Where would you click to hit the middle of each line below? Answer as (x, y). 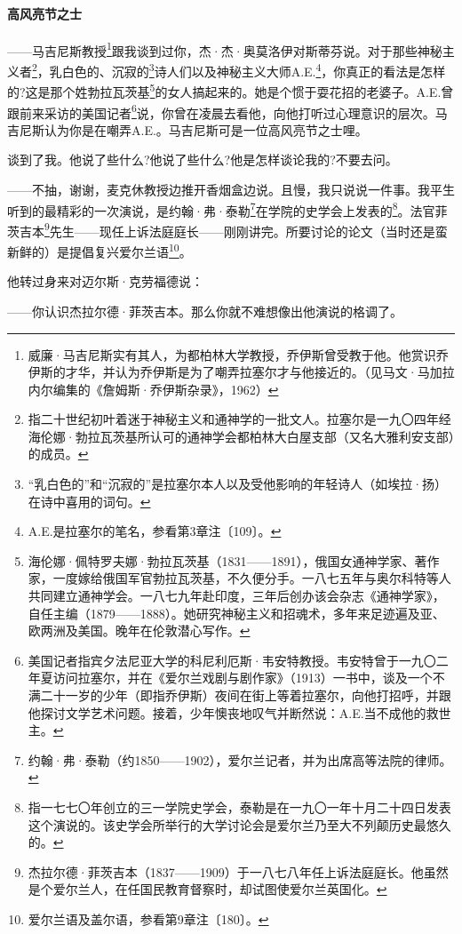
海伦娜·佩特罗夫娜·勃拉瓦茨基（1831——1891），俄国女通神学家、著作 (234, 560)
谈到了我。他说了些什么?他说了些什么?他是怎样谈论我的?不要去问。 (203, 160)
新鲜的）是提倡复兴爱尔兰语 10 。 (100, 250)
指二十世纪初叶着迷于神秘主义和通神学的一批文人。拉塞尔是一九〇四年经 (239, 419)
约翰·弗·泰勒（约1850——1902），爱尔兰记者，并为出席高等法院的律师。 (240, 759)
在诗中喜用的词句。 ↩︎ (89, 501)
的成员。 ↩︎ (58, 454)
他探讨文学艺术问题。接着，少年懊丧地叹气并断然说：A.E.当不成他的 (227, 712)
